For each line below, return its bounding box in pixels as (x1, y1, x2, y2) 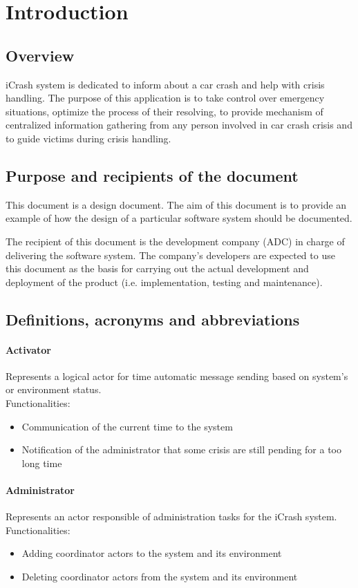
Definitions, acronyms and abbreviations (6, 308, 300, 330)
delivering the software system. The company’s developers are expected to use (6, 247, 335, 262)
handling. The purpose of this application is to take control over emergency (6, 91, 325, 105)
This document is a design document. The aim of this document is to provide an (6, 197, 347, 211)
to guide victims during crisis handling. (6, 131, 171, 145)
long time (21, 455, 62, 470)
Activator (6, 342, 51, 357)
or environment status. (6, 382, 102, 397)
